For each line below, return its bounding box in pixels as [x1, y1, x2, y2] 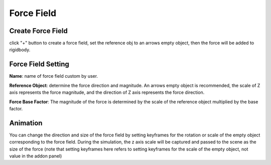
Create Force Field [9, 27, 68, 35]
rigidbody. [9, 47, 31, 53]
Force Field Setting [9, 60, 70, 69]
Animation [9, 118, 43, 127]
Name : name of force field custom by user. [9, 73, 98, 79]
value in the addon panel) [9, 153, 62, 159]
